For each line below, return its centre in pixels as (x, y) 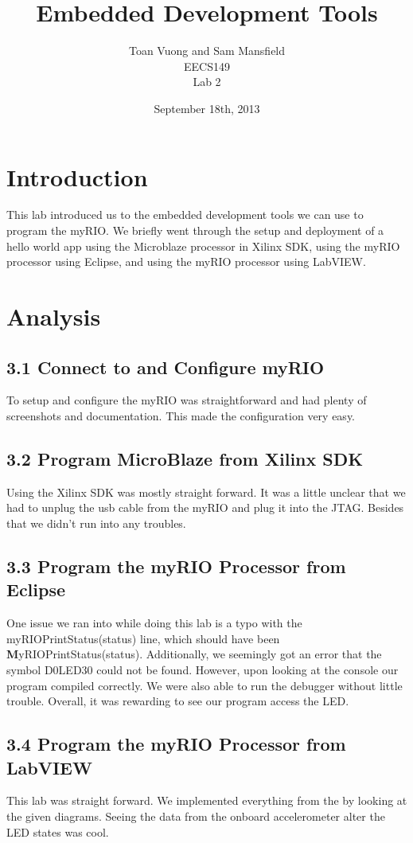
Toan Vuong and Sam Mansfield (207, 51)
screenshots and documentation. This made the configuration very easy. (181, 415)
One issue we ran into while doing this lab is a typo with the (154, 623)
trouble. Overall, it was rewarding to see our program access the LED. (178, 701)
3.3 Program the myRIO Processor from (176, 566)
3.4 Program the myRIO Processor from (176, 744)
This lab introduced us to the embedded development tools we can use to (185, 215)
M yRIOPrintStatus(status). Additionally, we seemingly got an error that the (194, 654)
